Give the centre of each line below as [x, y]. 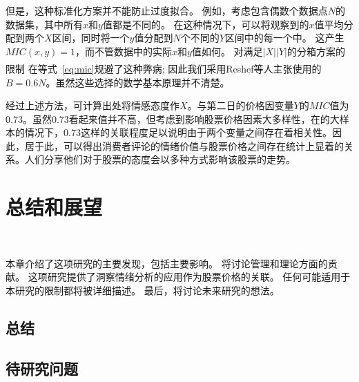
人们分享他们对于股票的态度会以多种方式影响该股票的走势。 [160, 159]
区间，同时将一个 [91, 38]
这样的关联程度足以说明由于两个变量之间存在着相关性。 [206, 132]
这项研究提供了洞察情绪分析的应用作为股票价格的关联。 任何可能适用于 [189, 277]
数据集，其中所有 [44, 24]
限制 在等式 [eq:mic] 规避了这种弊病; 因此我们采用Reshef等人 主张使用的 [164, 68]
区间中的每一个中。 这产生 [284, 38]
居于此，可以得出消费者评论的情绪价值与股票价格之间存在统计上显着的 [184, 145]
